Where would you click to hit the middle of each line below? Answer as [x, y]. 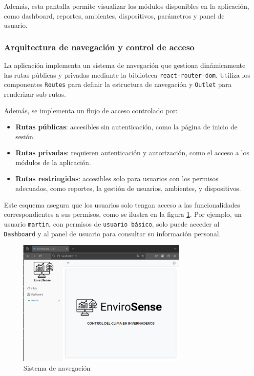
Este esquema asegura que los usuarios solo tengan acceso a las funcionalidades [122, 204]
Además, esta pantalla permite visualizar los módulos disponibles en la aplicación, [127, 6]
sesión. [25, 136]
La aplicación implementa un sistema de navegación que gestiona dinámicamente [125, 65]
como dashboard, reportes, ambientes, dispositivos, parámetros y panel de [114, 15]
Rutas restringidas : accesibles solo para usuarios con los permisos [117, 178]
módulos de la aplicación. [53, 162]
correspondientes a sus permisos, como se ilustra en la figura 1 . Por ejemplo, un [123, 214]
